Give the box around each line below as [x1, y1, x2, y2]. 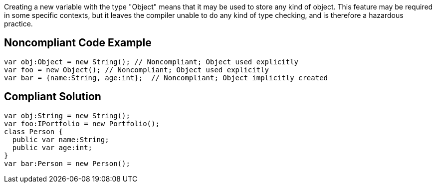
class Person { [4, 127, 63, 136]
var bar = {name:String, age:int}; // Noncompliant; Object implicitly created [4, 73, 328, 82]
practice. [4, 19, 33, 28]
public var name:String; [12, 135, 109, 144]
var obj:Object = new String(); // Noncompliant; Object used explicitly [4, 57, 299, 66]
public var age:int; [12, 143, 93, 152]
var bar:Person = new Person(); [4, 159, 130, 168]
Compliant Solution [4, 90, 101, 103]
